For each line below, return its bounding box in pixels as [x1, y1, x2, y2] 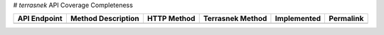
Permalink [328, 14, 364, 24]
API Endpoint [17, 14, 63, 24]
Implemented [274, 14, 321, 24]
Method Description [70, 14, 140, 24]
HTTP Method [146, 14, 196, 24]
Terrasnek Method [203, 14, 267, 24]
